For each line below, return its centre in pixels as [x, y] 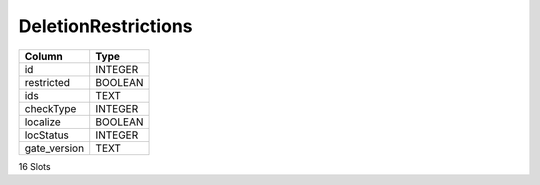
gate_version [54, 148]
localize [43, 122]
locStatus [47, 135]
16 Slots [34, 166]
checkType [50, 108]
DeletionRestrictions [105, 26]
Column [44, 56]
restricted [47, 82]
